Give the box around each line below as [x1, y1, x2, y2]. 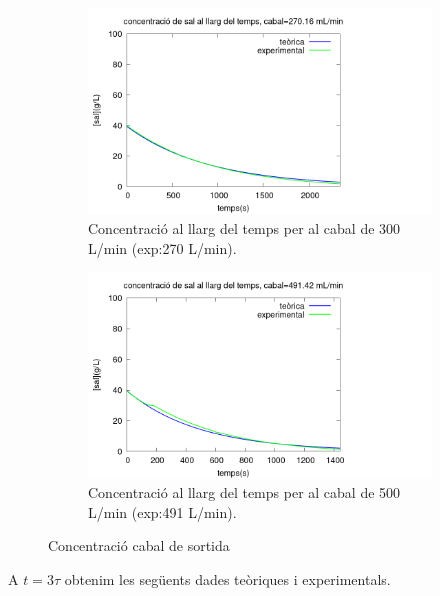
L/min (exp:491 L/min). [88, 501, 237, 522]
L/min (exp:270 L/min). [88, 237, 237, 258]
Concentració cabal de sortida [48, 535, 230, 556]
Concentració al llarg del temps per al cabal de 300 [88, 217, 401, 238]
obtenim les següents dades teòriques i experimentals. [64, 568, 391, 589]
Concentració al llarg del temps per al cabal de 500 [88, 482, 401, 503]
